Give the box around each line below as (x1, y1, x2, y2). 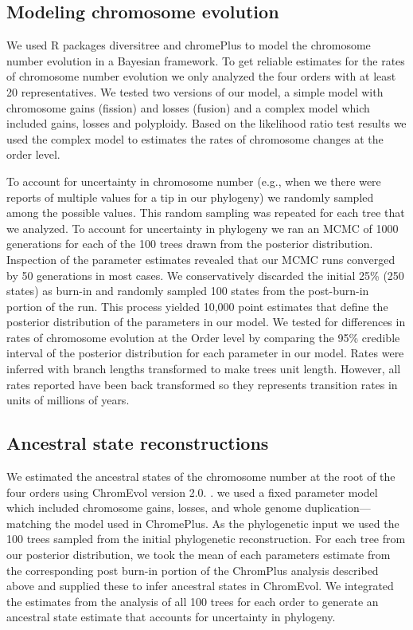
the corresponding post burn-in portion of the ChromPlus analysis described (6, 561, 379, 578)
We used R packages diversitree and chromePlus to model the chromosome (6, 37, 371, 53)
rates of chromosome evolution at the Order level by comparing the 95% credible (6, 329, 400, 345)
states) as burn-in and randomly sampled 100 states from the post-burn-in (6, 282, 369, 299)
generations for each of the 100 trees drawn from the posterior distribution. (6, 235, 373, 252)
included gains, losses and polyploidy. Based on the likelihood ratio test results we (6, 115, 407, 132)
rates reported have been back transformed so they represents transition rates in (6, 376, 398, 392)
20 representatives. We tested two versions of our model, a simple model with (6, 83, 384, 100)
